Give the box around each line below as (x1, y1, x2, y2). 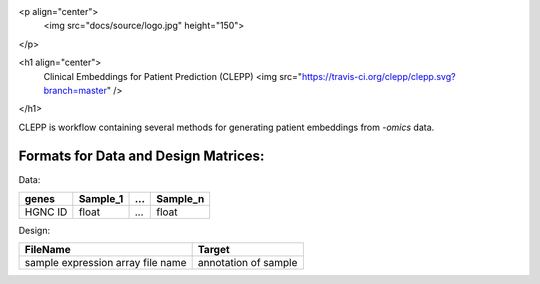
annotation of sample (197, 256, 298, 270)
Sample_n (156, 192, 205, 206)
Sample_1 (78, 192, 124, 206)
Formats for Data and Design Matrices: (18, 147, 265, 164)
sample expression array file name (24, 256, 187, 270)
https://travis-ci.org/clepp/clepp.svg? (301, 70, 456, 82)
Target (197, 243, 230, 257)
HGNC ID (24, 205, 68, 219)
